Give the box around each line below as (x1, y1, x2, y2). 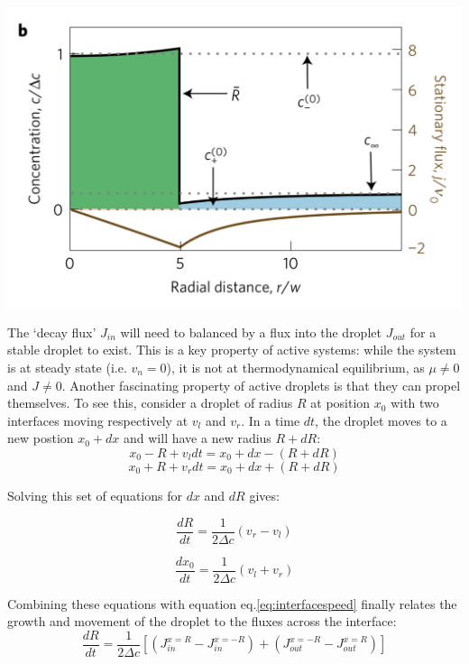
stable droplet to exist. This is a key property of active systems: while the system (7, 340, 456, 359)
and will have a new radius (124, 429, 271, 447)
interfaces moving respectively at (7, 410, 189, 429)
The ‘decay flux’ (7, 322, 97, 341)
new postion (7, 429, 74, 447)
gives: (249, 485, 280, 504)
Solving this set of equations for (7, 485, 182, 504)
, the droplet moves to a (315, 410, 447, 429)
